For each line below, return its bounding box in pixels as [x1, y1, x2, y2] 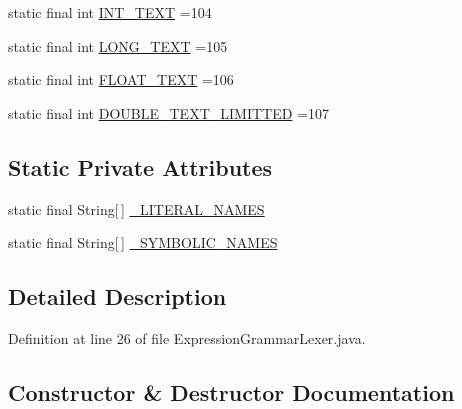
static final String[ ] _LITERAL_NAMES [8, 198, 265, 219]
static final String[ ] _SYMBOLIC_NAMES [8, 232, 278, 253]
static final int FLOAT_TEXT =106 [8, 69, 234, 90]
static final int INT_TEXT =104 [8, 2, 212, 22]
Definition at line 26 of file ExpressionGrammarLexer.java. [8, 327, 366, 348]
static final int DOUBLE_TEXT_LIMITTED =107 [8, 102, 329, 123]
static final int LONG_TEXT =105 [8, 35, 228, 56]
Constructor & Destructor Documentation [8, 376, 455, 407]
